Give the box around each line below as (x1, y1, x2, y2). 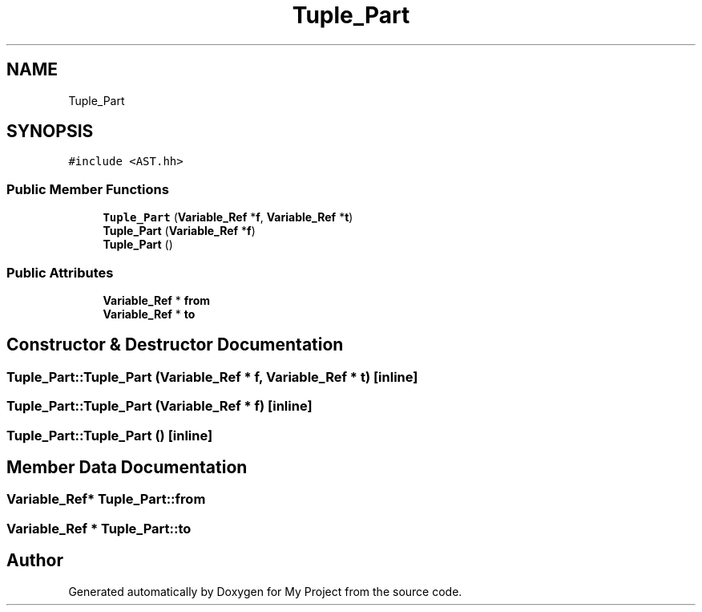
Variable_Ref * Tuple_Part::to (6, 520, 192, 537)
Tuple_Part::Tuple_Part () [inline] (6, 427, 213, 444)
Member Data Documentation (6, 456, 248, 477)
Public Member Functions (6, 180, 169, 197)
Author (6, 550, 63, 571)
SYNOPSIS (6, 121, 94, 142)
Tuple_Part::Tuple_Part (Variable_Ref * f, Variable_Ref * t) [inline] (6, 368, 418, 385)
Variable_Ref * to (103, 306, 196, 321)
